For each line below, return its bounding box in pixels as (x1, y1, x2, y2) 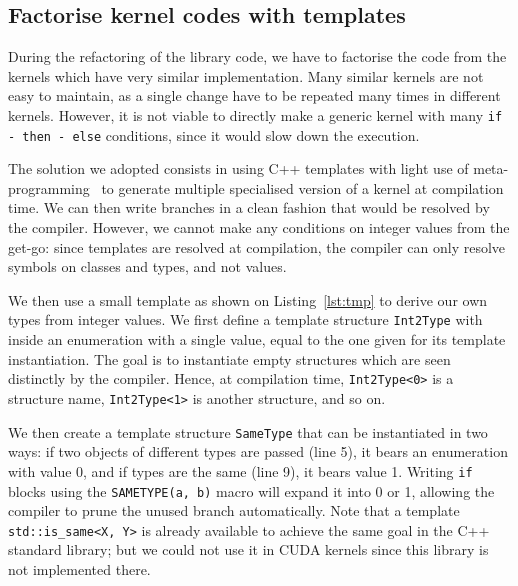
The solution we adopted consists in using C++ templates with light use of (8, 158, 469, 179)
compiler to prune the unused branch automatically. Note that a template (8, 500, 460, 521)
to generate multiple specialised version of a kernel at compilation (101, 177, 504, 198)
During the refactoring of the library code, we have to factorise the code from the (8, 46, 507, 67)
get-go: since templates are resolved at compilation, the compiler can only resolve (8, 236, 506, 257)
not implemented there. (8, 559, 151, 580)
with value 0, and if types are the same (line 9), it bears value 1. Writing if (8, 460, 473, 481)
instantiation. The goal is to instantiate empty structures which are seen (8, 348, 451, 369)
